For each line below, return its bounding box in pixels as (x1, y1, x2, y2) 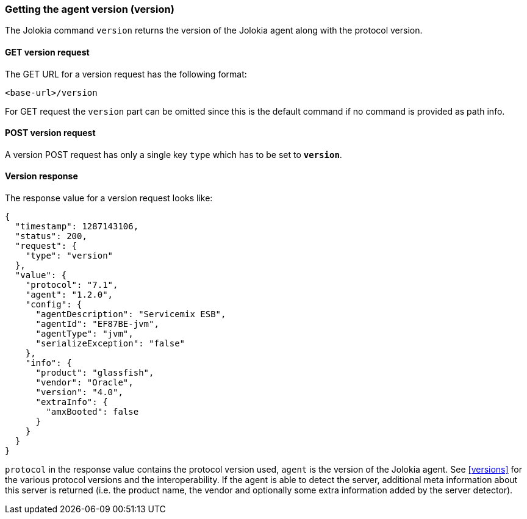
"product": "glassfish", (35, 368, 154, 378)
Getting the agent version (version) (5, 3, 174, 15)
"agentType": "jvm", (35, 329, 134, 339)
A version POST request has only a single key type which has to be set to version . (5, 149, 342, 160)
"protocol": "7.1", (25, 280, 118, 290)
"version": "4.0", (35, 387, 123, 398)
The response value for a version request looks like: (5, 193, 213, 204)
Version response (5, 171, 78, 182)
